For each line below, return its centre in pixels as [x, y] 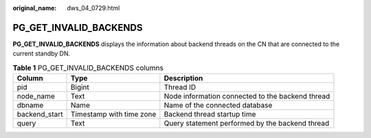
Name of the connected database [218, 105]
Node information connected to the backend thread [247, 96]
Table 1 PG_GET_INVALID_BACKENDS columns [88, 67]
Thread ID [180, 87]
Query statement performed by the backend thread [247, 124]
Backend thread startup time [210, 115]
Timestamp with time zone [113, 115]
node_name [36, 96]
